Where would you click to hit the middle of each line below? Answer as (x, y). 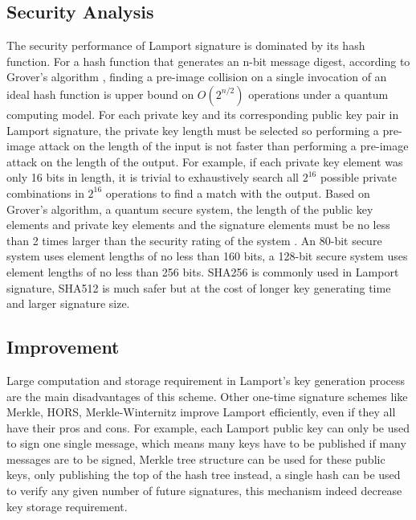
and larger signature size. (68, 303)
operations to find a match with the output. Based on (238, 192)
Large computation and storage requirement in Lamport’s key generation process (206, 380)
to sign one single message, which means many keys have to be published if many (206, 443)
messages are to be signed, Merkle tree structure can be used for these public (196, 459)
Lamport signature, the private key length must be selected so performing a (193, 130)
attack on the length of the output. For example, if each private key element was (205, 161)
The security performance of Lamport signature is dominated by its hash (186, 45)
